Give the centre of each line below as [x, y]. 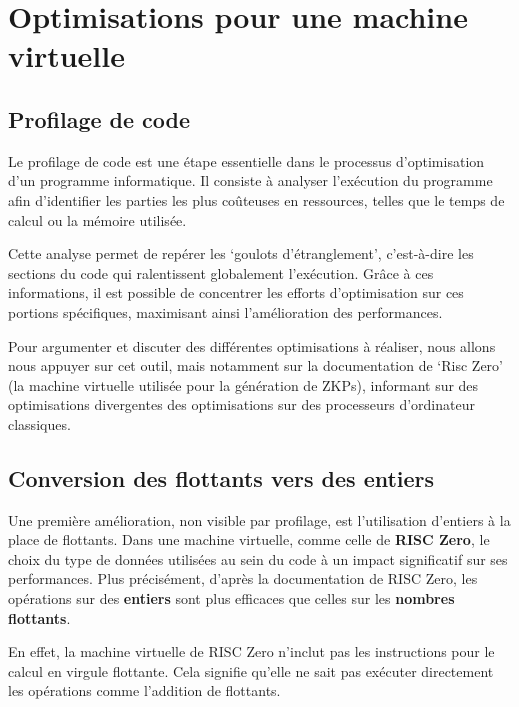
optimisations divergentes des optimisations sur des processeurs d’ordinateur [241, 404]
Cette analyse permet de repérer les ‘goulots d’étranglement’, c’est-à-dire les [241, 253]
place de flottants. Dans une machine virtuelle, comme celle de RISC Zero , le [249, 539]
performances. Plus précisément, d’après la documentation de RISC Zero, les [243, 578]
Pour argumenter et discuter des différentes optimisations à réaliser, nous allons [252, 345]
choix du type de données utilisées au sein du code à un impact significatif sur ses [258, 558]
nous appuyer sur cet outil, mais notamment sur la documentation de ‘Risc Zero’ [255, 365]
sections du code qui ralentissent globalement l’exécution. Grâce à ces [221, 272]
